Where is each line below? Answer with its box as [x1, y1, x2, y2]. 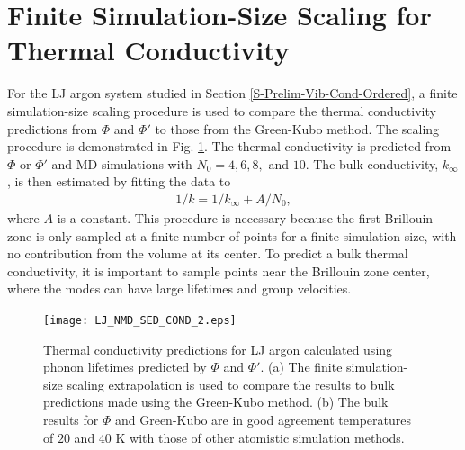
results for [43, 409, 99, 428]
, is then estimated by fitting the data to [7, 172, 231, 191]
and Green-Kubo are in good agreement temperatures [114, 409, 411, 428]
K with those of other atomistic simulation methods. [115, 427, 405, 446]
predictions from [7, 119, 98, 138]
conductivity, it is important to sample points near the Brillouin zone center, [7, 261, 430, 280]
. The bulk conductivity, [305, 154, 439, 173]
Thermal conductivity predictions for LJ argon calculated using [43, 339, 393, 358]
